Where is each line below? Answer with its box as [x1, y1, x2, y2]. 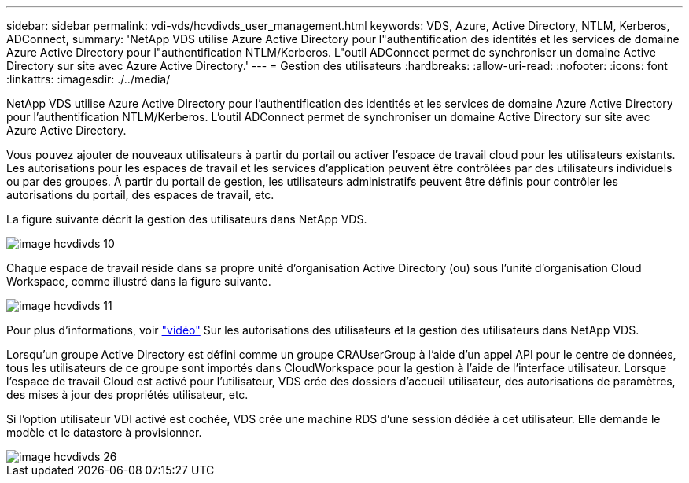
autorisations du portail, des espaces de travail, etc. [6, 188, 274, 201]
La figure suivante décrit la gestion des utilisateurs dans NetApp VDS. [6, 212, 367, 226]
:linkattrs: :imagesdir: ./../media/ [6, 72, 171, 86]
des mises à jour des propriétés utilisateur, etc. [6, 388, 249, 401]
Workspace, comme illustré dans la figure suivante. [6, 275, 271, 288]
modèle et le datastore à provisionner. [6, 426, 202, 439]
